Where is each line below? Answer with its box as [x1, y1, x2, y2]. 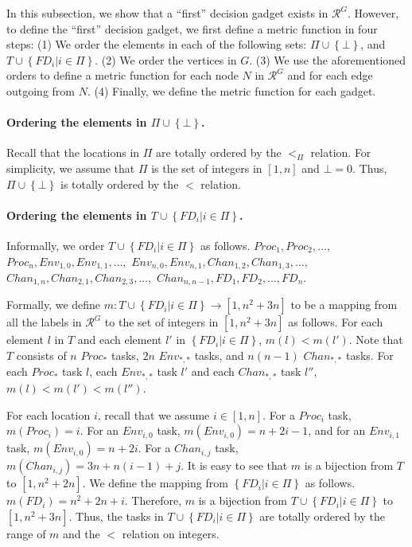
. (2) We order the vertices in [95, 51, 237, 68]
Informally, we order [6, 236, 105, 253]
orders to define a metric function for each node [6, 67, 239, 84]
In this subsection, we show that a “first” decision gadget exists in [6, 5, 328, 21]
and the [63, 525, 100, 541]
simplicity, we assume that [6, 159, 135, 176]
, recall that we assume [97, 406, 210, 423]
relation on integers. [122, 525, 220, 541]
